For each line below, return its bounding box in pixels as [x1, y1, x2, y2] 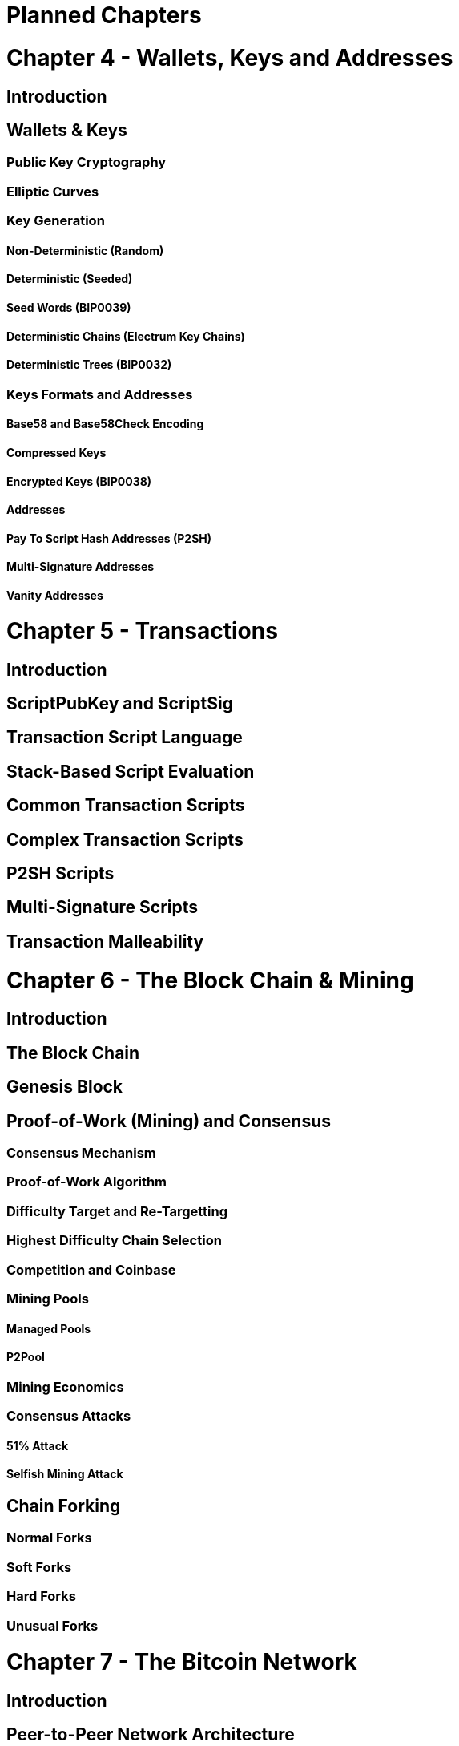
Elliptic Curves [6, 183, 99, 200]
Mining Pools [6, 1290, 89, 1307]
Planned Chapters [6, 2, 202, 29]
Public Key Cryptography [6, 154, 167, 171]
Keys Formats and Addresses [6, 386, 193, 402]
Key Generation [6, 212, 105, 229]
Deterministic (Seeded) [6, 272, 133, 286]
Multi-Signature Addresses [6, 560, 155, 574]
